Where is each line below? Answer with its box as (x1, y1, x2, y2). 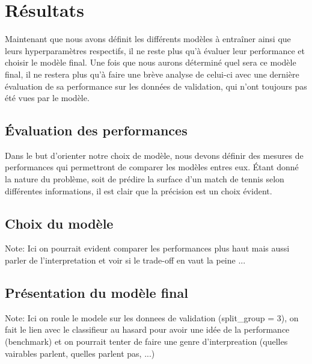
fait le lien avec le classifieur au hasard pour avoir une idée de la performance (5, 323, 290, 336)
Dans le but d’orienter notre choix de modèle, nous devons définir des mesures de (5, 149, 304, 161)
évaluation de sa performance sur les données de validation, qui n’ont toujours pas (5, 79, 307, 92)
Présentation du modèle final (5, 283, 188, 302)
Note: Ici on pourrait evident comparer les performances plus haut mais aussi (5, 242, 290, 254)
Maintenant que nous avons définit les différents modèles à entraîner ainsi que (5, 32, 291, 45)
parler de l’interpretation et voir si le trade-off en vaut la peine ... (5, 254, 246, 267)
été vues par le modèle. (5, 91, 90, 104)
